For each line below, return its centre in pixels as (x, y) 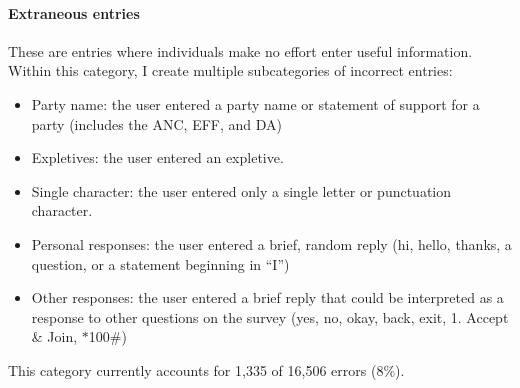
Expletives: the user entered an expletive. (157, 157)
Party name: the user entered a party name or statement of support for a (255, 103)
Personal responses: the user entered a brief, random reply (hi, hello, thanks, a (271, 243)
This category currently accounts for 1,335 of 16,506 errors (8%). (206, 369)
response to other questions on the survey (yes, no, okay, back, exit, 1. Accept (270, 316)
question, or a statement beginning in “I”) (160, 263)
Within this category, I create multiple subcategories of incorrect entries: (230, 70)
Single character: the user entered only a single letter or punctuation (241, 190)
